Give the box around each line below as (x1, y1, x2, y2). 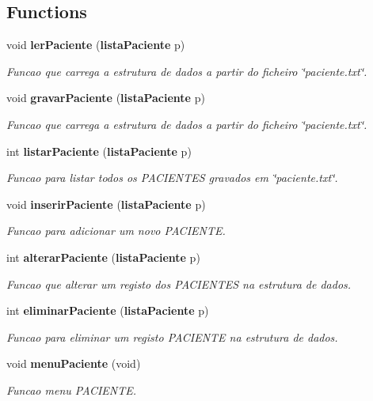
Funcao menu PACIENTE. (6, 381, 137, 398)
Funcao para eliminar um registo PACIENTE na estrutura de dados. (6, 328, 338, 345)
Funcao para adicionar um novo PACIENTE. (6, 222, 226, 239)
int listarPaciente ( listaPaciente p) (6, 142, 192, 159)
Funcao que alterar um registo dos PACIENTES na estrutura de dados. (6, 275, 352, 292)
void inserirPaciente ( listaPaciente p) (6, 195, 206, 212)
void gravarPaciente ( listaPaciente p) (6, 89, 205, 106)
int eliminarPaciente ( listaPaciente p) (6, 302, 209, 319)
